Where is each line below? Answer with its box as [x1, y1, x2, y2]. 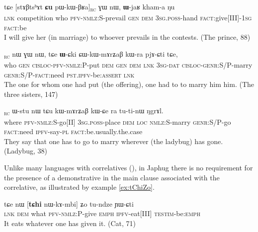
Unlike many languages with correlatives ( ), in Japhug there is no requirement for [4, 162, 253, 172]
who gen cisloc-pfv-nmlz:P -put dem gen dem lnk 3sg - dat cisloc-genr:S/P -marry [4, 60, 253, 70]
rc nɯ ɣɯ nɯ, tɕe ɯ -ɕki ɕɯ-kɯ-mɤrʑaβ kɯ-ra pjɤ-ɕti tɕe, [4, 48, 178, 60]
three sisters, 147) [4, 88, 58, 99]
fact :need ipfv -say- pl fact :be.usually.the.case [4, 126, 143, 137]
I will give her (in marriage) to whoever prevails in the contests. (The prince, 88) [4, 32, 251, 42]
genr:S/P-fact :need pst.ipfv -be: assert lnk [4, 69, 135, 79]
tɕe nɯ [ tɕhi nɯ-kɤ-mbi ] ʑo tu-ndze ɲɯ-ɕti [4, 198, 134, 209]
